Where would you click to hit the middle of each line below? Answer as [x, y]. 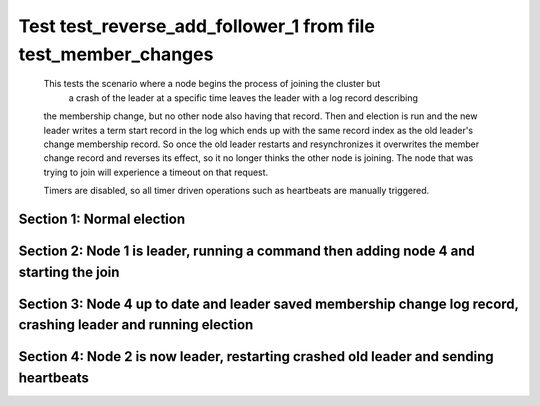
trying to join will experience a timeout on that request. [156, 172]
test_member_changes [116, 54]
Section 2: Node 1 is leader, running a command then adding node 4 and [246, 250]
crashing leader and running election [136, 325]
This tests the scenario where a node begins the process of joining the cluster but [212, 84]
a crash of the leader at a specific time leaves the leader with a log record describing [243, 97]
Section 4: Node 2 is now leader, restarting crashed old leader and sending [256, 356]
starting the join [69, 271]
